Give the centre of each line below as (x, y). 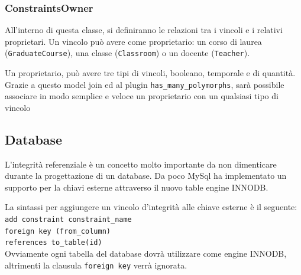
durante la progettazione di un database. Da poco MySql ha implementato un (146, 176)
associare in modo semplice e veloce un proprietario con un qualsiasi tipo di (142, 96)
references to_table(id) (54, 243)
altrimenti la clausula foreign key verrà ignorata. (96, 265)
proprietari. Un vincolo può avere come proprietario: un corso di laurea (133, 41)
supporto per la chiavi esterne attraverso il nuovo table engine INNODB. (137, 187)
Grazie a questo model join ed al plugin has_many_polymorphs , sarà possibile (145, 84)
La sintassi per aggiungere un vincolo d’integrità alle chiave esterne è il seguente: (151, 207)
